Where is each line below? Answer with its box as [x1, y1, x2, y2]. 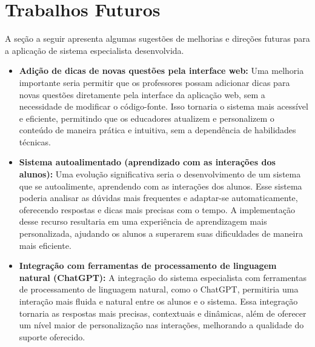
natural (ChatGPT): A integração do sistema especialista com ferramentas [19, 271, 307, 283]
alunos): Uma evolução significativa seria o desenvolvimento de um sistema [19, 168, 301, 180]
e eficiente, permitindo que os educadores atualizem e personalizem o [19, 111, 274, 124]
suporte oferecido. [19, 330, 85, 343]
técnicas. [19, 135, 51, 148]
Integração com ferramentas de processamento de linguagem [19, 259, 277, 272]
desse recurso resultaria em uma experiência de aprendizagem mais [19, 215, 267, 228]
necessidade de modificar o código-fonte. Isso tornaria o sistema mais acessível [19, 100, 308, 113]
